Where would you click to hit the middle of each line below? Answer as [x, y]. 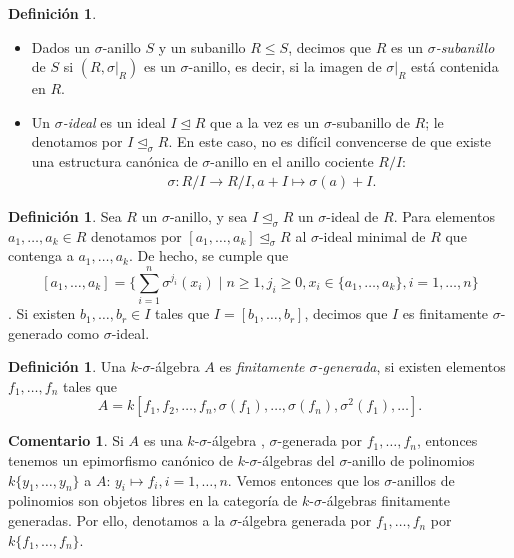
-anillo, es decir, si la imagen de [285, 66]
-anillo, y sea [208, 215]
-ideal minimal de [372, 235]
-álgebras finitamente [386, 500]
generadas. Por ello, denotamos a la [117, 520]
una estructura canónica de [114, 161]
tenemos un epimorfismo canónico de [120, 460]
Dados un [61, 46]
